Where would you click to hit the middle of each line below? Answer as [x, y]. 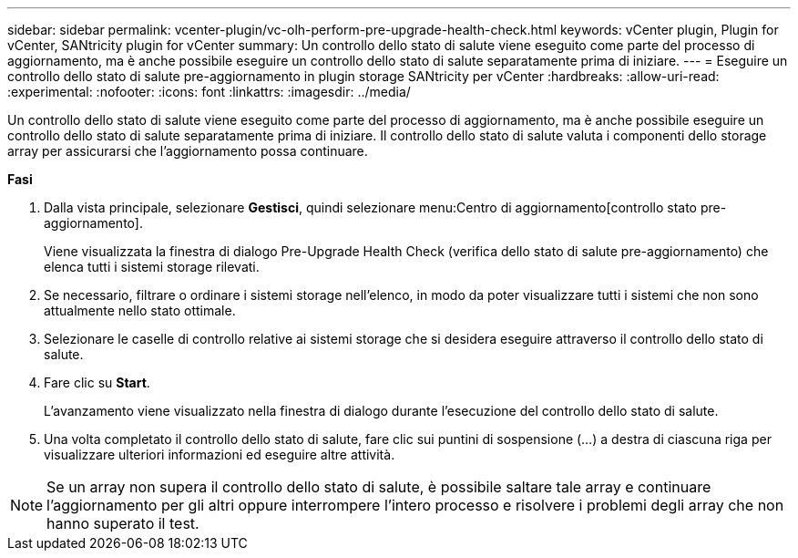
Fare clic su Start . [97, 382]
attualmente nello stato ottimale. [140, 310]
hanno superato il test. [123, 523]
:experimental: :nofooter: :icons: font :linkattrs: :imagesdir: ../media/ [209, 92]
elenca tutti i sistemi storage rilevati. [152, 267]
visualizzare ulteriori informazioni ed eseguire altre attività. [220, 455]
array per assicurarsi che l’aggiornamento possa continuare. [188, 151]
